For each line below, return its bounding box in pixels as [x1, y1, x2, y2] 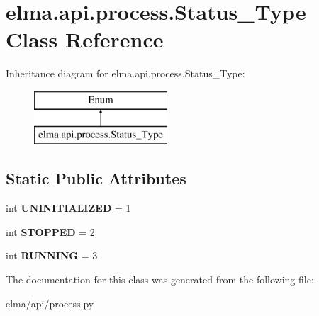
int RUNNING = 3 [6, 248, 98, 263]
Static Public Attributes [6, 167, 186, 189]
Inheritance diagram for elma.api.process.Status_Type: [6, 66, 245, 81]
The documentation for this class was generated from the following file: [6, 272, 314, 287]
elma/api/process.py [6, 295, 94, 310]
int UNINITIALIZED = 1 [6, 201, 131, 215]
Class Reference [6, 25, 164, 54]
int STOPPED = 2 [6, 224, 95, 239]
